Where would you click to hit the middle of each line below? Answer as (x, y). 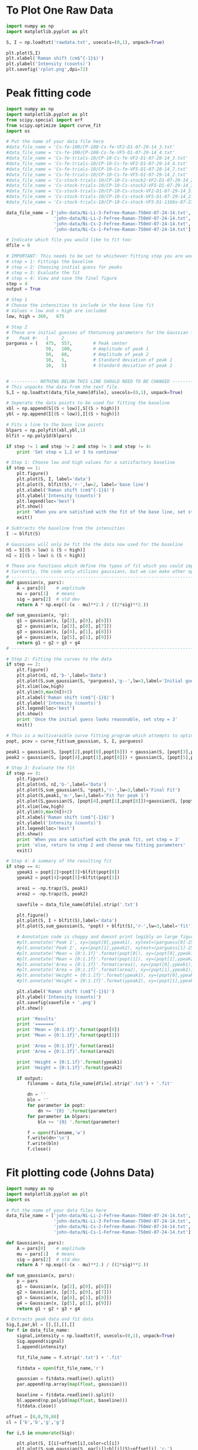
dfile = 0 (18, 246)
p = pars (27, 1281)
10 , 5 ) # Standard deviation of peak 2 (109, 365)
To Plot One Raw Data (60, 10)
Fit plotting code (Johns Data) (80, 1173)
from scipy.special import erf (44, 120)
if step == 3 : (24, 774)
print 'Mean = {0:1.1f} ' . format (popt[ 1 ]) (68, 1035)
